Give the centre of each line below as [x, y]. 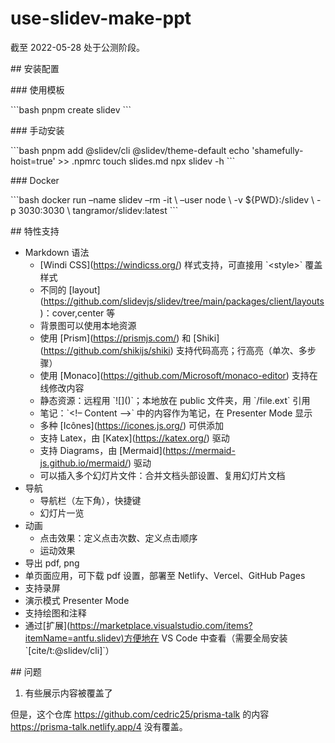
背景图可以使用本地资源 [88, 325]
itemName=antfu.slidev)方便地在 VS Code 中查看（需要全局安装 [156, 638]
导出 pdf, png [52, 563]
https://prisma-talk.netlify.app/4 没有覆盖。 [99, 726]
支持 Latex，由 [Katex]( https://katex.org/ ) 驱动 [134, 438]
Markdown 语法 [57, 252]
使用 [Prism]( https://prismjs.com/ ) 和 [115, 338]
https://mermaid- [200, 450]
